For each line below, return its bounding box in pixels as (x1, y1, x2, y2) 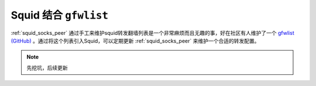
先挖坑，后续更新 (26, 64, 68, 71)
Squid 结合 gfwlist (11, 9, 108, 21)
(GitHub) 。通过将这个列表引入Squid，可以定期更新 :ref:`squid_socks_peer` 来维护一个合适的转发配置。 (11, 37, 260, 44)
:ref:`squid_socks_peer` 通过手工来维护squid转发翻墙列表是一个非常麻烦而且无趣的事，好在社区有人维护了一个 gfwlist (11, 29, 295, 36)
